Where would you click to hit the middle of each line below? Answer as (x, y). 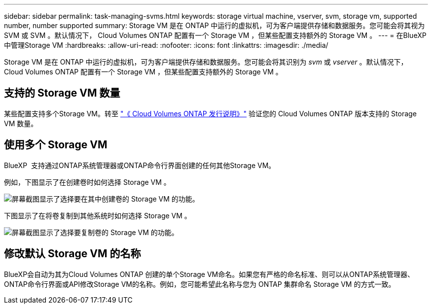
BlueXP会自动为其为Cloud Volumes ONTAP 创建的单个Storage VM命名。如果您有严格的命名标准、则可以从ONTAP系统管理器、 (209, 274)
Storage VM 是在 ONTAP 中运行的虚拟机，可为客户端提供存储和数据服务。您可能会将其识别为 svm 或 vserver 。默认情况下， (206, 62)
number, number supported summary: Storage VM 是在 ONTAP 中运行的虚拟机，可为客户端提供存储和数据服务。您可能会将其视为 (215, 25)
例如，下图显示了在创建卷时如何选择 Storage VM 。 (87, 182)
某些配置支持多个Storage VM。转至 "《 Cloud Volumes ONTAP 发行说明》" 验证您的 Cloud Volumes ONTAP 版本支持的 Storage (210, 113)
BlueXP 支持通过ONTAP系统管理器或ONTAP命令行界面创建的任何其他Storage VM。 (140, 165)
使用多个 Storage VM (56, 145)
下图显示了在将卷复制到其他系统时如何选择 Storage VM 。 (98, 215)
